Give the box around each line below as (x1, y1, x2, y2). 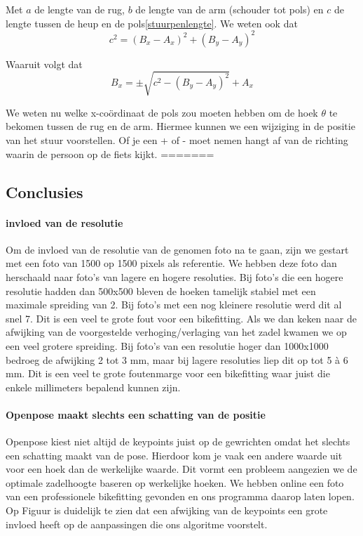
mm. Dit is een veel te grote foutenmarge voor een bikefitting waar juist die (6, 366, 330, 381)
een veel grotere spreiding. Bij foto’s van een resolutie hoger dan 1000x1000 (6, 338, 329, 353)
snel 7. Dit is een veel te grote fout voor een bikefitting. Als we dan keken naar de (6, 311, 357, 325)
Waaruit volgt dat (6, 56, 83, 71)
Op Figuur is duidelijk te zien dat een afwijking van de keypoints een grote (6, 503, 328, 518)
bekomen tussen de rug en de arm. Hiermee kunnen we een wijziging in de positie (6, 119, 355, 133)
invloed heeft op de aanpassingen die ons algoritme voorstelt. (6, 516, 268, 531)
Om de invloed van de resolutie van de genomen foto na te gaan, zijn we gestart (6, 242, 349, 256)
